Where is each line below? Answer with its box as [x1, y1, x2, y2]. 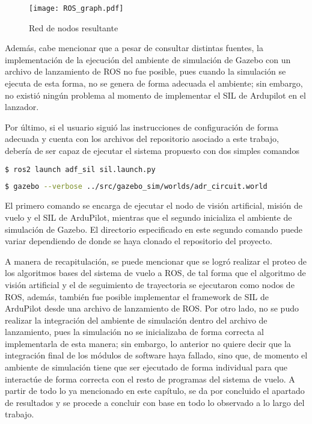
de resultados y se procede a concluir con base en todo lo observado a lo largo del [5, 396, 305, 408]
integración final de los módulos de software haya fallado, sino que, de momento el [5, 349, 308, 361]
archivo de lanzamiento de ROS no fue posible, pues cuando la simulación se [5, 65, 286, 78]
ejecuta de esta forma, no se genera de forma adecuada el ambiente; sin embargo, [5, 77, 303, 90]
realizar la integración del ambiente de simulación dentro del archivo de [5, 313, 268, 326]
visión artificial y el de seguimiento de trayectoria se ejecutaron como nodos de [5, 278, 295, 290]
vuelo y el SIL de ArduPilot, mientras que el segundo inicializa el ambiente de [5, 210, 292, 223]
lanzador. [5, 100, 39, 113]
